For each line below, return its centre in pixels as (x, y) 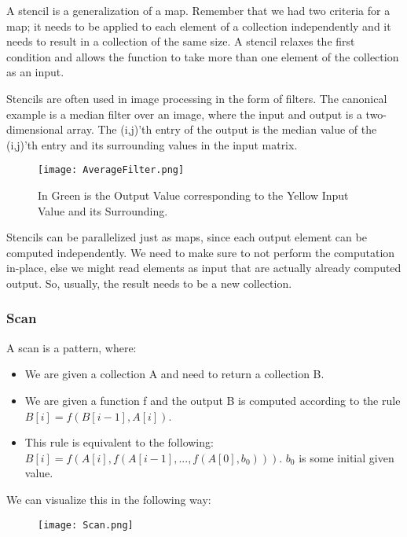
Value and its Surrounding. (103, 210)
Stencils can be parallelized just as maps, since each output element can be (187, 237)
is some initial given (346, 457)
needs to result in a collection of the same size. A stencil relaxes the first (181, 41)
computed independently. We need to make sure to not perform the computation (201, 252)
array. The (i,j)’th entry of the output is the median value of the (222, 129)
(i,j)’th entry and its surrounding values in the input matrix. (152, 144)
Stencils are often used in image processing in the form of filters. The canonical (197, 98)
